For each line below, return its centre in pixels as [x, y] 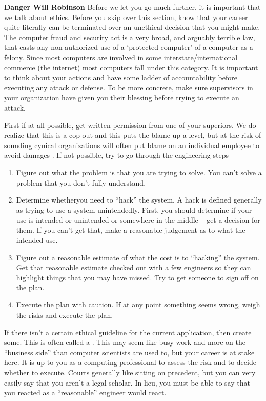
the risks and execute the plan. [65, 315]
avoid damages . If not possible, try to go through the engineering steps [117, 155]
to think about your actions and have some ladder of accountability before [121, 77]
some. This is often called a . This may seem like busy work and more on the [125, 342]
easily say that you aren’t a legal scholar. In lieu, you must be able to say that [127, 382]
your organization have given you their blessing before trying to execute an [122, 97]
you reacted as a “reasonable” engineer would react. [85, 393]
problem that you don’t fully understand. [81, 182]
